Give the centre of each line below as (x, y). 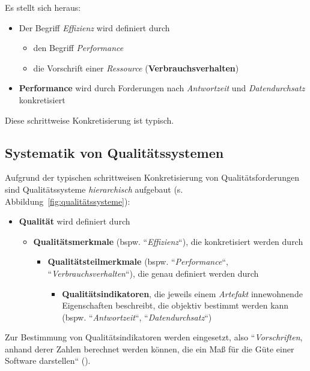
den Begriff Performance (78, 48)
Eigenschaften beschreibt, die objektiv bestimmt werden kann (175, 305)
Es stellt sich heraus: (43, 7)
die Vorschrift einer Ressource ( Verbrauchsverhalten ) (136, 68)
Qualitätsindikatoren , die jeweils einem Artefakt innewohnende (182, 293)
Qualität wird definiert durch (74, 221)
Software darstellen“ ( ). (48, 360)
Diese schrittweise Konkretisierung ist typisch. (90, 120)
